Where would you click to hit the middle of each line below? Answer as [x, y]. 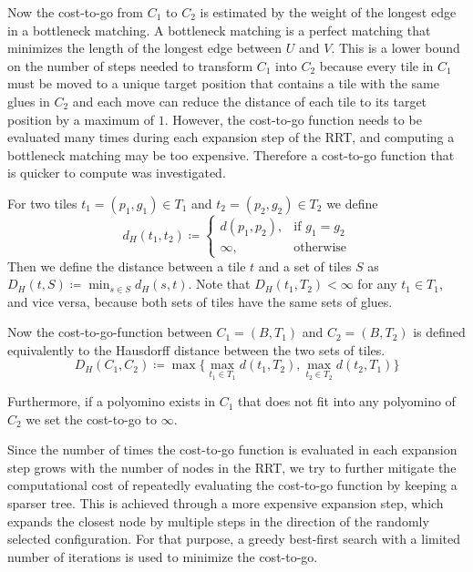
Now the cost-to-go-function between [110, 332]
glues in [29, 101]
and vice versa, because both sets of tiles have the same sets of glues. [200, 301]
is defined [439, 332]
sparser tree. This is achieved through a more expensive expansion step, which [226, 503]
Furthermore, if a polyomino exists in [111, 401]
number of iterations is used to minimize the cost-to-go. [163, 556]
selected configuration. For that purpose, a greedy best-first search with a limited [234, 539]
